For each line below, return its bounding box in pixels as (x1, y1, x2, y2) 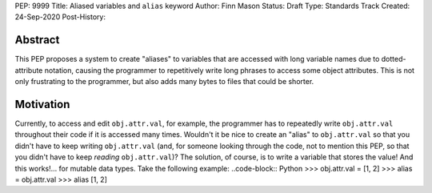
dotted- (381, 54, 406, 64)
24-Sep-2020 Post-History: (14, 12, 106, 22)
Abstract (14, 33, 60, 47)
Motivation (14, 97, 70, 111)
